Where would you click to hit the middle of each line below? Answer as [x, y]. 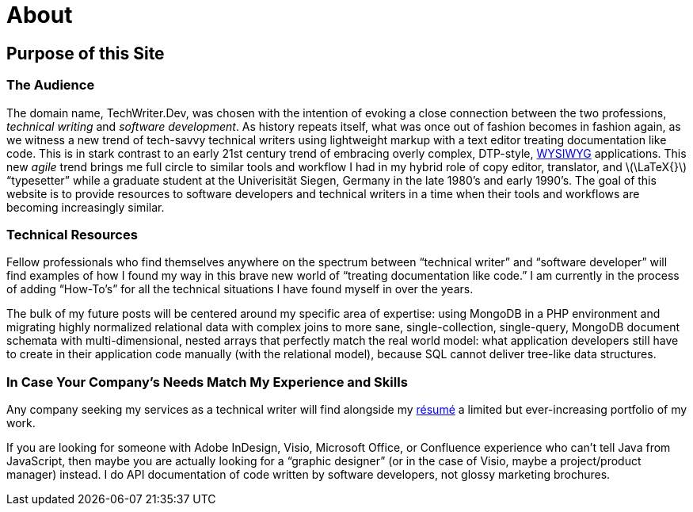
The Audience [51, 85]
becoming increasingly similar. [86, 207]
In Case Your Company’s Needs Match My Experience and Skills [207, 382]
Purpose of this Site [86, 53]
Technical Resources [72, 234]
